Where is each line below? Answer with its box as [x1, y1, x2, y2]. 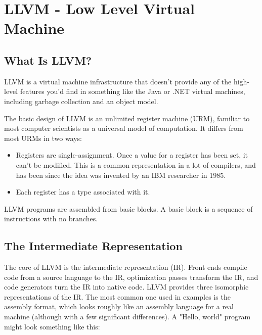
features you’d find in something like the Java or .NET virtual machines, [20, 86, 245, 97]
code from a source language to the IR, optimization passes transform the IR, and [4, 271, 258, 282]
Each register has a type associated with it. [16, 186, 150, 197]
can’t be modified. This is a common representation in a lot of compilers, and [16, 159, 256, 170]
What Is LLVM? [4, 52, 92, 68]
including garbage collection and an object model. [4, 95, 158, 106]
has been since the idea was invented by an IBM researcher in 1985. [16, 169, 226, 180]
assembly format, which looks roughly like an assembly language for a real [4, 301, 234, 312]
